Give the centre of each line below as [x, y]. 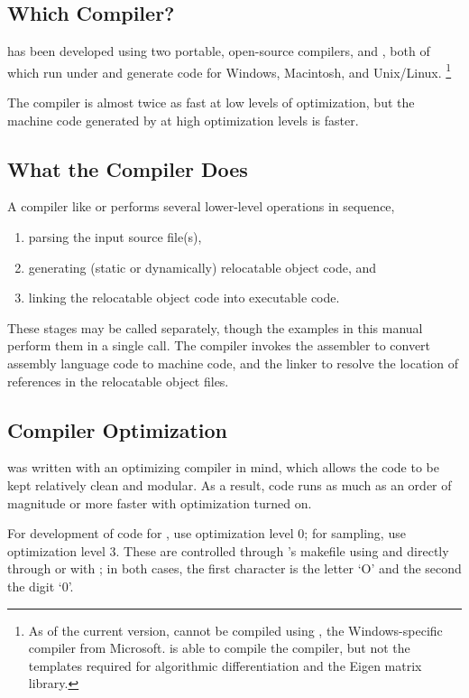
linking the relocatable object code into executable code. [184, 298]
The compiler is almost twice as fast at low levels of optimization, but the [211, 102]
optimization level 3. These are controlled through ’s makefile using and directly [228, 550]
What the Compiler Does [128, 168]
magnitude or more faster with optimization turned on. [160, 503]
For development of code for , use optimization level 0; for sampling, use [207, 533]
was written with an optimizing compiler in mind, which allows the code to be [223, 467]
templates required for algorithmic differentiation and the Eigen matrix [225, 665]
